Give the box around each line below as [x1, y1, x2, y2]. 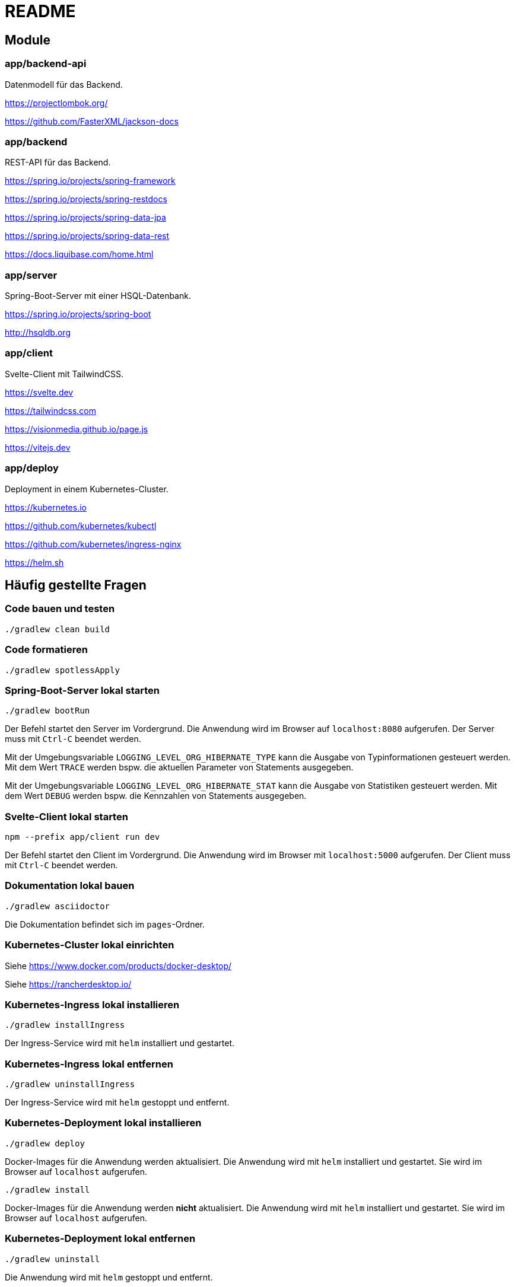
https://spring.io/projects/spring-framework [5, 176, 176, 186]
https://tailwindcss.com [5, 405, 96, 416]
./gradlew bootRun [5, 706, 90, 716]
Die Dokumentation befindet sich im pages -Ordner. [5, 919, 205, 929]
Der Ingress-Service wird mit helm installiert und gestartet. [5, 1038, 235, 1049]
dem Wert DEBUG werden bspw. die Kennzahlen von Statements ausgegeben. [5, 791, 307, 801]
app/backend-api [5, 58, 87, 70]
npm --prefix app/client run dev [5, 832, 160, 842]
